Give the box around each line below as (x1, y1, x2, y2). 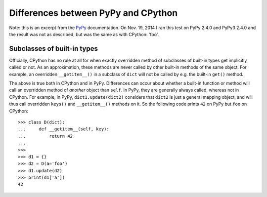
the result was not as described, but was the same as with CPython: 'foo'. (9, 31, 159, 37)
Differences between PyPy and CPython (9, 7, 178, 18)
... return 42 (18, 133, 73, 139)
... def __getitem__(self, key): (18, 126, 110, 132)
